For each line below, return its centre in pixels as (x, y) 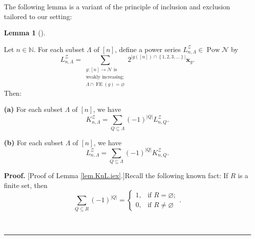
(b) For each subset (34, 142)
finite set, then (26, 185)
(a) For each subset (33, 109)
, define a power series (148, 49)
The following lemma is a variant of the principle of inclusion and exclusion (117, 6)
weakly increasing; (105, 77)
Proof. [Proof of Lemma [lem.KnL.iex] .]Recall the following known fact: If (116, 175)
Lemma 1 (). (25, 33)
